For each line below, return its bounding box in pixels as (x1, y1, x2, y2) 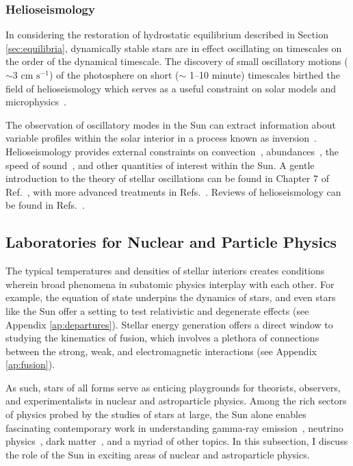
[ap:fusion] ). (5, 357, 55, 372)
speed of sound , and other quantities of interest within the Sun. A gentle (5, 157, 315, 172)
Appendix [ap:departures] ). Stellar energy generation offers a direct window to (5, 317, 333, 331)
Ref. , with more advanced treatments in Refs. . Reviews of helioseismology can (5, 184, 341, 198)
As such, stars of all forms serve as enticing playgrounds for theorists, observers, (5, 380, 341, 394)
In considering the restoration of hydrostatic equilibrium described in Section (5, 27, 328, 42)
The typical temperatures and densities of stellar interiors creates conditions (5, 263, 325, 278)
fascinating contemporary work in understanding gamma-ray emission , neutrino (5, 420, 343, 435)
